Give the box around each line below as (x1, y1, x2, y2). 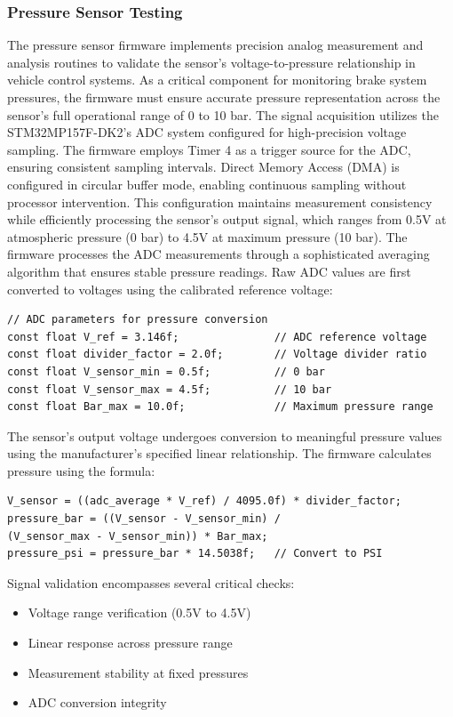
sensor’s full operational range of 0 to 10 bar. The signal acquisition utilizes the (7, 105, 439, 124)
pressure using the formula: (7, 461, 155, 479)
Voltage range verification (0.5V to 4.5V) (28, 603, 251, 622)
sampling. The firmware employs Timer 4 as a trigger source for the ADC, (7, 140, 411, 158)
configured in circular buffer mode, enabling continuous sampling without (7, 174, 407, 193)
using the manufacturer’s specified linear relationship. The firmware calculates (7, 444, 432, 463)
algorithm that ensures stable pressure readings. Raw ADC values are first (7, 262, 411, 280)
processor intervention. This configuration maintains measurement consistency (7, 192, 433, 211)
